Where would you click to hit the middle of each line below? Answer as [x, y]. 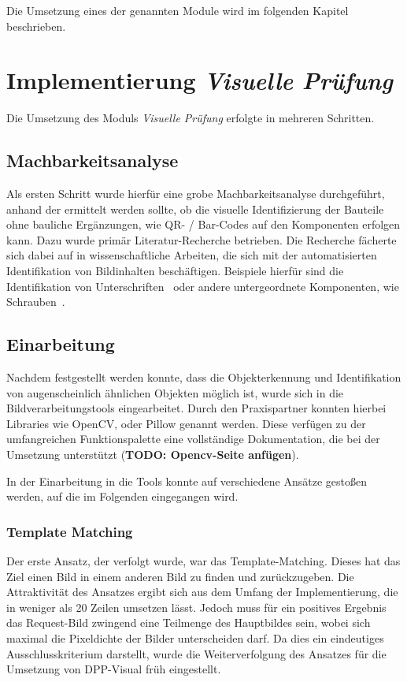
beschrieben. [36, 26]
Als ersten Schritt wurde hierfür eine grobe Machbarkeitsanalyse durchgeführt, [196, 194]
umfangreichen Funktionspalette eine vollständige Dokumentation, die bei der [193, 439]
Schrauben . [36, 302]
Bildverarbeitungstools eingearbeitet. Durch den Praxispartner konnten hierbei [196, 408]
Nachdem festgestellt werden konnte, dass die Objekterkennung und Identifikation [204, 377]
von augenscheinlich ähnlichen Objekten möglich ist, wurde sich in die [175, 392]
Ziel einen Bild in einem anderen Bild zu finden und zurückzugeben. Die [180, 576]
